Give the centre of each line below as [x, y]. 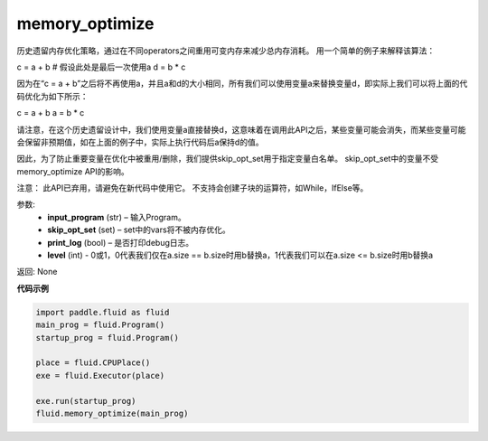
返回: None [37, 272]
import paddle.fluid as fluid [103, 312]
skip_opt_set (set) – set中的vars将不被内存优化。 [139, 230]
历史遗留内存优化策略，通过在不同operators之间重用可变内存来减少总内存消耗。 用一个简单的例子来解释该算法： [226, 51]
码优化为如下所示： [52, 96]
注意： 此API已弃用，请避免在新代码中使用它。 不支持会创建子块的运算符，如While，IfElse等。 [192, 188]
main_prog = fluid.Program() [100, 325]
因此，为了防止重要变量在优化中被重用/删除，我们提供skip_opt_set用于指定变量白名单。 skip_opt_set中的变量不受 [227, 159]
